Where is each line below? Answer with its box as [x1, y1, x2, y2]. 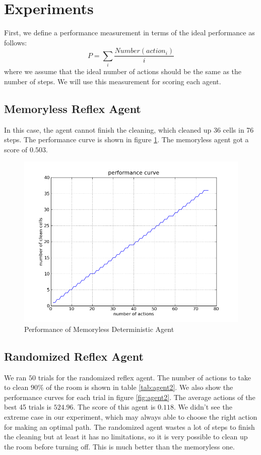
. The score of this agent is [73, 402, 156, 412]
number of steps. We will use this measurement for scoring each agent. [4, 76, 221, 86]
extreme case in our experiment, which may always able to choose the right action [4, 412, 257, 422]
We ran [4, 372, 27, 382]
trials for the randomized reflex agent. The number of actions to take [38, 372, 251, 382]
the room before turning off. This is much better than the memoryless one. [4, 441, 235, 451]
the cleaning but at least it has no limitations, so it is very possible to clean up [4, 431, 248, 442]
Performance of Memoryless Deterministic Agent [24, 323, 174, 334]
